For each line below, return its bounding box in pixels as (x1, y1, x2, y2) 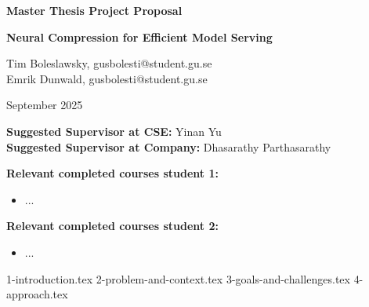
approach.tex (6, 286, 68, 302)
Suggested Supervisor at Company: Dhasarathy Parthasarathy (6, 138, 331, 155)
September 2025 (6, 97, 83, 113)
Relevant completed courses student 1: (6, 165, 219, 181)
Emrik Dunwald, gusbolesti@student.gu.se (6, 70, 208, 86)
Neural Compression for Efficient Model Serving (6, 28, 273, 45)
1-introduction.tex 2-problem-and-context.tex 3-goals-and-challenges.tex (6, 270, 350, 287)
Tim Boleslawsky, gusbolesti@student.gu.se (6, 55, 212, 71)
